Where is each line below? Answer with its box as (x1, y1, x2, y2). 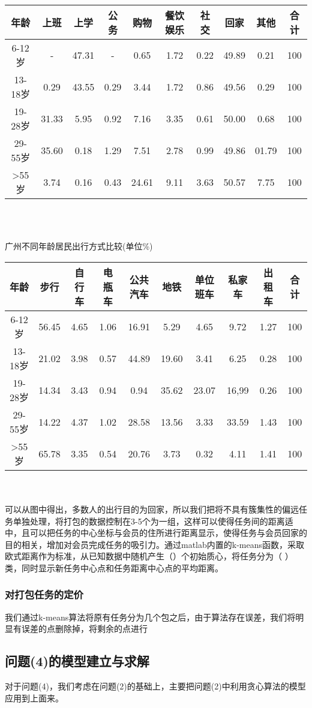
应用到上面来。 (5, 691, 64, 704)
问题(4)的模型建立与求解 (5, 652, 149, 670)
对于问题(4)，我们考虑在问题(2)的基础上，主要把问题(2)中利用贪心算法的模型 (5, 680, 306, 692)
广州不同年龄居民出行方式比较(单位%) (5, 240, 153, 252)
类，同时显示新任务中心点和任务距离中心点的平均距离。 (5, 561, 223, 574)
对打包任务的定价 (5, 587, 83, 602)
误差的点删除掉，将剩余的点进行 (21, 622, 148, 635)
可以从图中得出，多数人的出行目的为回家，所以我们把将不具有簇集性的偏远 (5, 502, 299, 515)
